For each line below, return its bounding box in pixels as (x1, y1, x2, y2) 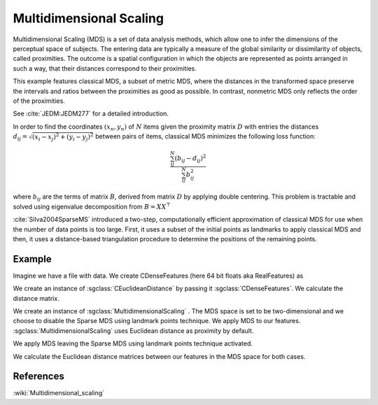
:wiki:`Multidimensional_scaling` (13, 389, 105, 397)
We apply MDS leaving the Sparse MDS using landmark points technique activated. (13, 339, 253, 348)
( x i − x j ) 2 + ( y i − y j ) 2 (31, 132, 94, 143)
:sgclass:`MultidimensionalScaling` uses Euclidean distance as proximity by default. (13, 326, 254, 335)
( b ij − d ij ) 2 (174, 153, 206, 164)
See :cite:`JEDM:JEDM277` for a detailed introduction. (13, 109, 169, 118)
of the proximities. (13, 97, 66, 105)
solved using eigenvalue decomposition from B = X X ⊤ (13, 201, 171, 211)
